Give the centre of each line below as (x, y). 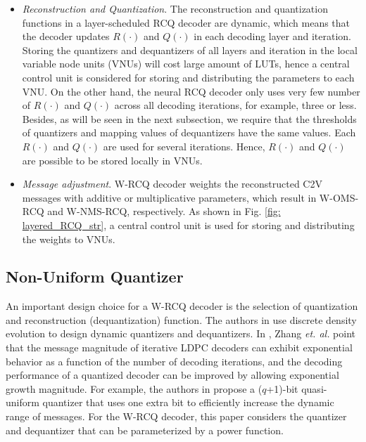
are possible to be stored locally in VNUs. (112, 160)
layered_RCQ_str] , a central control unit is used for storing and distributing (188, 225)
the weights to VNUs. (69, 239)
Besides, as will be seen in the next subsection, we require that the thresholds (189, 118)
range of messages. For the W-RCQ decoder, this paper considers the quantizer (176, 416)
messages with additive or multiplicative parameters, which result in (169, 197)
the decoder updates (66, 36)
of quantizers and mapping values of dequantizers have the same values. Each (189, 132)
